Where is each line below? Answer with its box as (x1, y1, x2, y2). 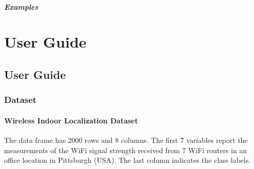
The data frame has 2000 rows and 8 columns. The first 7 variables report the (4, 134, 248, 145)
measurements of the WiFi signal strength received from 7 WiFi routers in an (4, 144, 247, 155)
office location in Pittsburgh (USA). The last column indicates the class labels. (4, 155, 251, 165)
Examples (4, 1, 38, 12)
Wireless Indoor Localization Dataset (4, 115, 138, 125)
